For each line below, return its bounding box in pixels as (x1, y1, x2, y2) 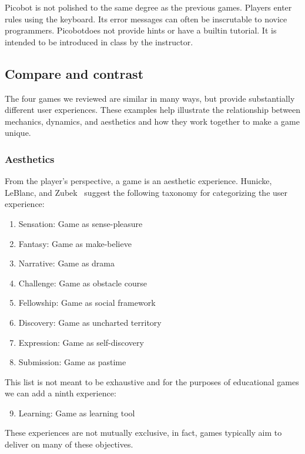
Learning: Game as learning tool (18, 406, 135, 419)
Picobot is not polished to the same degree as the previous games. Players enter (5, 1, 292, 13)
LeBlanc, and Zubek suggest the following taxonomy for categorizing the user (5, 186, 288, 198)
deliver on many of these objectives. (5, 438, 133, 450)
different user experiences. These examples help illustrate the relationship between (5, 104, 301, 116)
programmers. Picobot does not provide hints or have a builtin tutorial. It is (5, 24, 277, 36)
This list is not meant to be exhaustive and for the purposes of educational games (5, 375, 299, 388)
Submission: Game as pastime (18, 356, 126, 368)
